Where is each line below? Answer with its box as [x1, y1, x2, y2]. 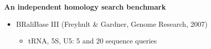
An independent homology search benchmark [4, 2, 166, 12]
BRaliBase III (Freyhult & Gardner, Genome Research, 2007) [16, 18, 208, 29]
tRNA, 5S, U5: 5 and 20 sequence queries [28, 35, 157, 46]
